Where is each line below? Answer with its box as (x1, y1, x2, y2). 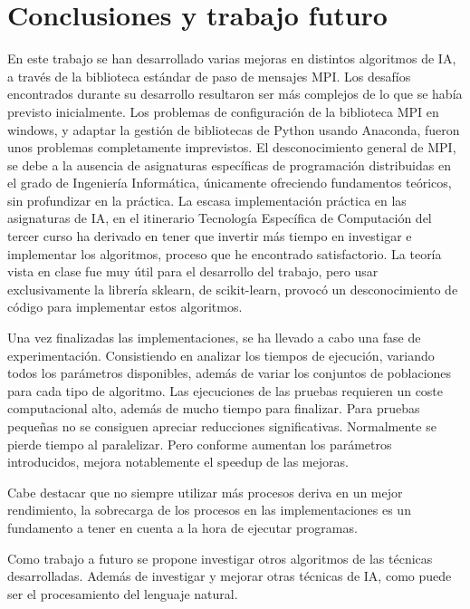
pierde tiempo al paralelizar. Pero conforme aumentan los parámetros (7, 434, 392, 453)
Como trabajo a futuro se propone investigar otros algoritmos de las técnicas (7, 548, 433, 567)
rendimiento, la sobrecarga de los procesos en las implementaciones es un (7, 500, 411, 519)
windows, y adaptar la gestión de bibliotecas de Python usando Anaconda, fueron (7, 120, 460, 139)
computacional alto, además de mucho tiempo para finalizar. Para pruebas (7, 399, 420, 418)
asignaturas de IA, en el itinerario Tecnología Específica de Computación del (7, 208, 432, 227)
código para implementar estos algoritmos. (7, 297, 243, 316)
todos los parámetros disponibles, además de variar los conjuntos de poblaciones (7, 363, 452, 382)
